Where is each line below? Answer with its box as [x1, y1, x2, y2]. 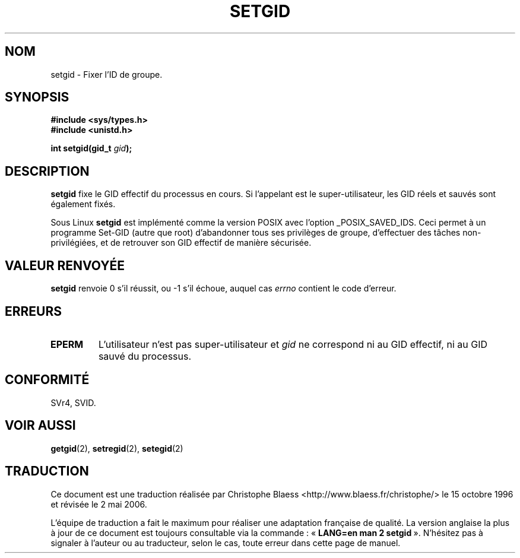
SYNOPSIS [5, 90, 69, 105]
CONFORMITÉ [5, 372, 90, 388]
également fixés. [50, 199, 116, 210]
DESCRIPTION [5, 163, 90, 179]
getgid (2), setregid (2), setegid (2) [50, 443, 183, 454]
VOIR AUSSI [5, 418, 76, 433]
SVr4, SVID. [50, 397, 96, 408]
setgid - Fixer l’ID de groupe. [50, 69, 163, 80]
